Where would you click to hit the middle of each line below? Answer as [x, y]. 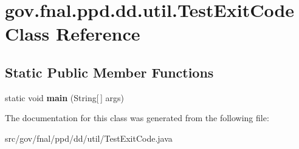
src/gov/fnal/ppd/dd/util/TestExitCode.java [89, 138]
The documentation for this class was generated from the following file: [137, 118]
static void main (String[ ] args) [64, 97]
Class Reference [73, 34]
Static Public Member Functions [109, 72]
